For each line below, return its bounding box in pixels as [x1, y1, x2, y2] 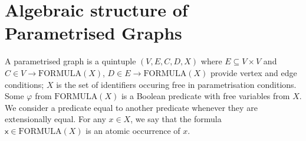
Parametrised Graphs [5, 21, 182, 45]
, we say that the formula [130, 113, 222, 125]
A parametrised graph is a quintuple [5, 55, 136, 67]
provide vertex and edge [210, 66, 297, 78]
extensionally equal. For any [5, 113, 106, 125]
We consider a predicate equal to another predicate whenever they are [5, 101, 258, 113]
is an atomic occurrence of [85, 124, 180, 136]
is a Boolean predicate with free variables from [121, 90, 290, 102]
